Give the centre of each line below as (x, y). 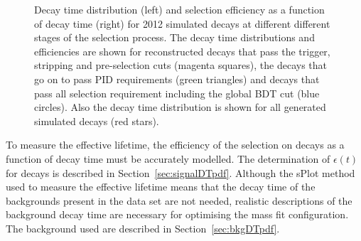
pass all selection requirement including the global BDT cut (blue (177, 93)
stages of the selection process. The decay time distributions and (174, 37)
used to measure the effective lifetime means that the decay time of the (161, 187)
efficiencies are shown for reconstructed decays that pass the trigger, (182, 51)
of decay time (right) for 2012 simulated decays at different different (182, 23)
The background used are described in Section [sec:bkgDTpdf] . (143, 228)
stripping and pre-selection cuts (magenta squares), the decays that (181, 65)
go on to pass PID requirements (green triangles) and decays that (177, 79)
